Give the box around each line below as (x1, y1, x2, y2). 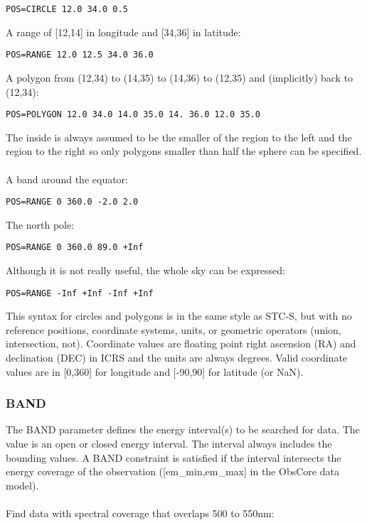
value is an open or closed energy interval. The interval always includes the (6, 436, 332, 451)
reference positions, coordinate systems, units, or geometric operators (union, (6, 322, 341, 337)
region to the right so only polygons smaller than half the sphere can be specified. (6, 144, 362, 158)
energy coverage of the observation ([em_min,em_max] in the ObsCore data (6, 464, 339, 479)
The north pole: (6, 217, 75, 232)
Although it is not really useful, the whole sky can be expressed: (6, 263, 285, 278)
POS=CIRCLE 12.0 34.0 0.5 (6, 4, 128, 14)
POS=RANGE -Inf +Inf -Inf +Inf (6, 288, 154, 298)
